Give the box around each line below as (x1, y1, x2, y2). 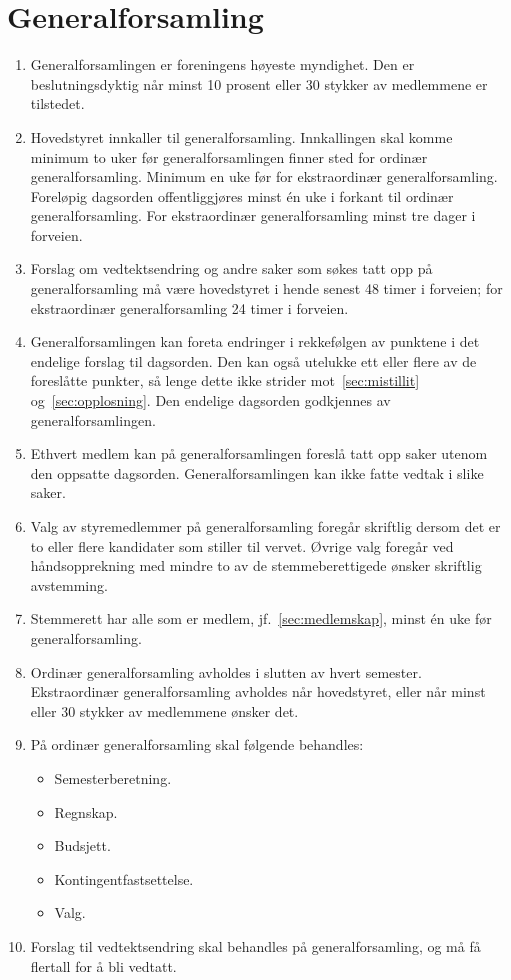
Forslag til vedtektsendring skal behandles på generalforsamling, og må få (30, 935, 481, 956)
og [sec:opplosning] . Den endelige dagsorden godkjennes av (30, 390, 391, 411)
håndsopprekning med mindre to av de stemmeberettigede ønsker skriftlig (30, 555, 482, 576)
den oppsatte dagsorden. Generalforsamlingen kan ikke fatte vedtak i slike (30, 462, 484, 483)
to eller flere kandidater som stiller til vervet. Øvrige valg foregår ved (30, 535, 454, 556)
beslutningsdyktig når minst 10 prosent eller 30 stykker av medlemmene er (30, 73, 488, 94)
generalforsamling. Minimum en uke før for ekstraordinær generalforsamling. (30, 166, 498, 187)
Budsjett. (54, 835, 111, 856)
